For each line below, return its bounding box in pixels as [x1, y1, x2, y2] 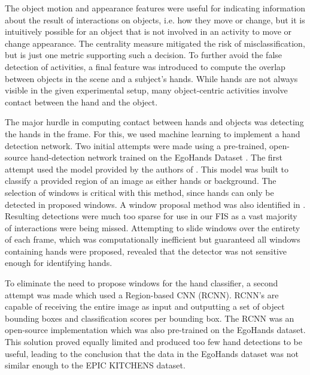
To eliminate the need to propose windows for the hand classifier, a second [5, 277, 278, 289]
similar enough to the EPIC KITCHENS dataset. [5, 359, 186, 371]
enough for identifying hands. [5, 256, 113, 269]
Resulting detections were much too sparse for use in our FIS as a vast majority [5, 210, 297, 222]
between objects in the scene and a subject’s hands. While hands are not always [5, 72, 298, 84]
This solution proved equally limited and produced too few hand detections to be [5, 335, 302, 348]
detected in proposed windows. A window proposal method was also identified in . [5, 198, 306, 210]
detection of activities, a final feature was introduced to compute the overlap [5, 60, 285, 72]
